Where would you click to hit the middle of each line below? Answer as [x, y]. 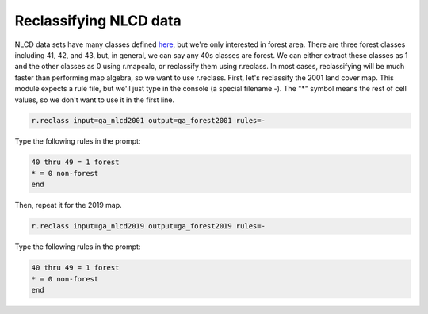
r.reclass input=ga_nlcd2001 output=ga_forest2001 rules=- [148, 121]
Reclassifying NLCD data [98, 21]
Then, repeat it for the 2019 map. [68, 205]
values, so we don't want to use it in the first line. [94, 100]
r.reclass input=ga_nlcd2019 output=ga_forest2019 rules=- [148, 226]
